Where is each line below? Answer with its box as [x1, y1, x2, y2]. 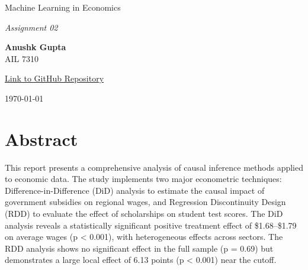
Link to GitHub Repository [5, 72, 104, 84]
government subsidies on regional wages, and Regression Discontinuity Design [5, 196, 286, 208]
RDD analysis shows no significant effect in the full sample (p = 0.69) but [5, 242, 274, 254]
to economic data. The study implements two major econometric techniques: [5, 173, 282, 185]
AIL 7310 [5, 52, 38, 64]
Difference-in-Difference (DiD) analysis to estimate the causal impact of [5, 184, 265, 196]
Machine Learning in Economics [5, 1, 121, 13]
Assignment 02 [5, 21, 58, 33]
